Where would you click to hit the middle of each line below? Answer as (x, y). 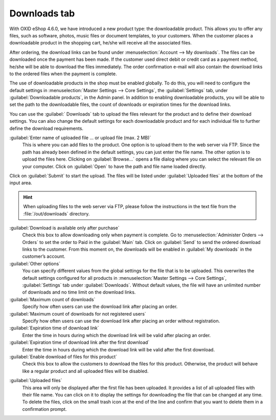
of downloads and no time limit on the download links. (79, 292)
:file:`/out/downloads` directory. (56, 214)
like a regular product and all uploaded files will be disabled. (85, 371)
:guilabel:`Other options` (35, 263)
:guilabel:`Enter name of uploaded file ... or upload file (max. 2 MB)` (80, 138)
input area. (21, 183)
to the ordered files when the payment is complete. (63, 74)
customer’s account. (44, 256)
